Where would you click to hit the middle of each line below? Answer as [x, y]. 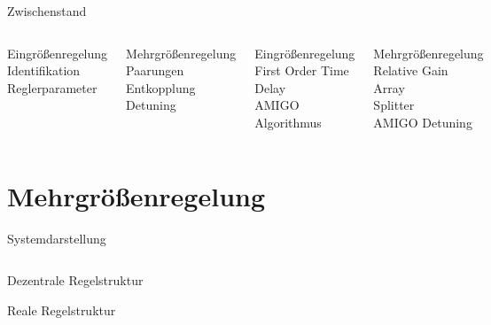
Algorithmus [288, 122]
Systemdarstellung [57, 238]
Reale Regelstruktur [62, 310]
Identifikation [44, 70]
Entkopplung [161, 87]
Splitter [394, 105]
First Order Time [302, 70]
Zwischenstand [47, 11]
